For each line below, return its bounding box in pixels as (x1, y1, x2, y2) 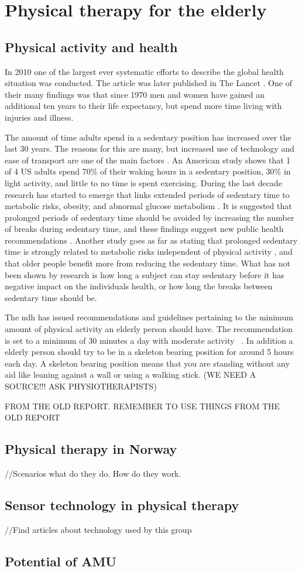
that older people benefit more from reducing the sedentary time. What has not (5, 257, 291, 269)
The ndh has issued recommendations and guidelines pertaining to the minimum (5, 311, 293, 323)
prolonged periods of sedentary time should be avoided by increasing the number (5, 211, 294, 223)
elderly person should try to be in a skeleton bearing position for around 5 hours (5, 346, 294, 358)
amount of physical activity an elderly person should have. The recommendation (5, 323, 293, 335)
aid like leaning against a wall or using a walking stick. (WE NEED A (5, 368, 256, 381)
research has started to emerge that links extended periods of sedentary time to (5, 188, 290, 200)
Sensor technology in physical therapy (5, 495, 239, 514)
